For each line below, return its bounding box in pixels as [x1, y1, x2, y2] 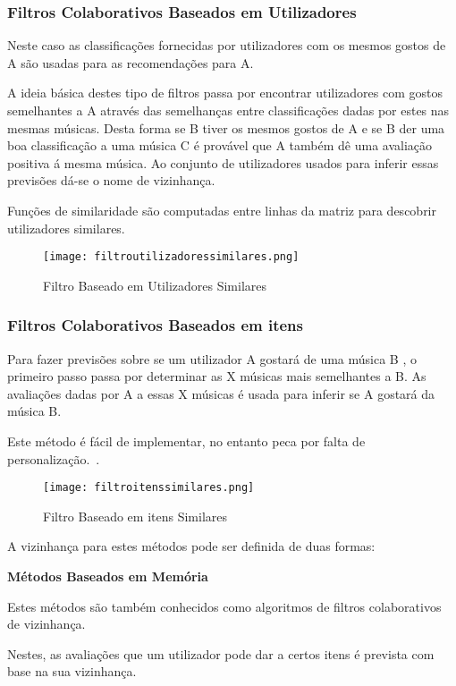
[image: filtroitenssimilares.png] [43, 481, 255, 495]
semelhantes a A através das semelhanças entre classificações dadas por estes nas [7, 101, 450, 119]
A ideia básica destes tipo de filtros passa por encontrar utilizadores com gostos [7, 83, 443, 102]
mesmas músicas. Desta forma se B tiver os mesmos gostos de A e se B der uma [7, 118, 445, 137]
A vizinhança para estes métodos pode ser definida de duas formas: [7, 537, 376, 555]
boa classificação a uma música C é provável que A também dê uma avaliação [7, 136, 433, 155]
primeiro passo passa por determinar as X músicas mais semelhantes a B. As [7, 367, 426, 385]
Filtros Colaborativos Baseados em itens [7, 314, 303, 336]
